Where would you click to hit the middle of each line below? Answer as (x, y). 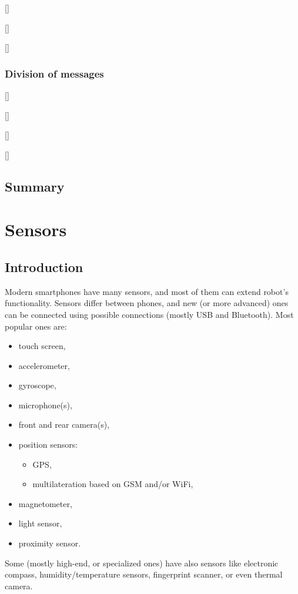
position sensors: (48, 444)
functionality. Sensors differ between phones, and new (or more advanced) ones (147, 303)
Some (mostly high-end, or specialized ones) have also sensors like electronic (142, 563)
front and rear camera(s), (64, 424)
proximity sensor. (50, 543)
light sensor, (40, 523)
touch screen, (42, 346)
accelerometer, (44, 365)
